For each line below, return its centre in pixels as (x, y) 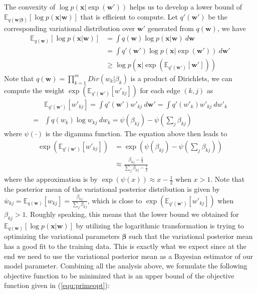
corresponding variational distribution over (70, 28)
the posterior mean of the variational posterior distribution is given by (112, 189)
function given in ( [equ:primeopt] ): (57, 285)
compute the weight (34, 90)
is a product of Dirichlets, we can (181, 78)
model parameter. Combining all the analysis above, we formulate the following (126, 266)
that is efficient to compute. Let (129, 16)
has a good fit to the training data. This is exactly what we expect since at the (125, 246)
